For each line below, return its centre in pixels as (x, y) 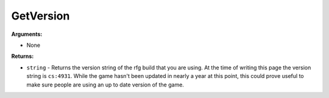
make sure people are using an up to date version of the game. (105, 85)
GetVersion (41, 16)
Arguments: (27, 34)
